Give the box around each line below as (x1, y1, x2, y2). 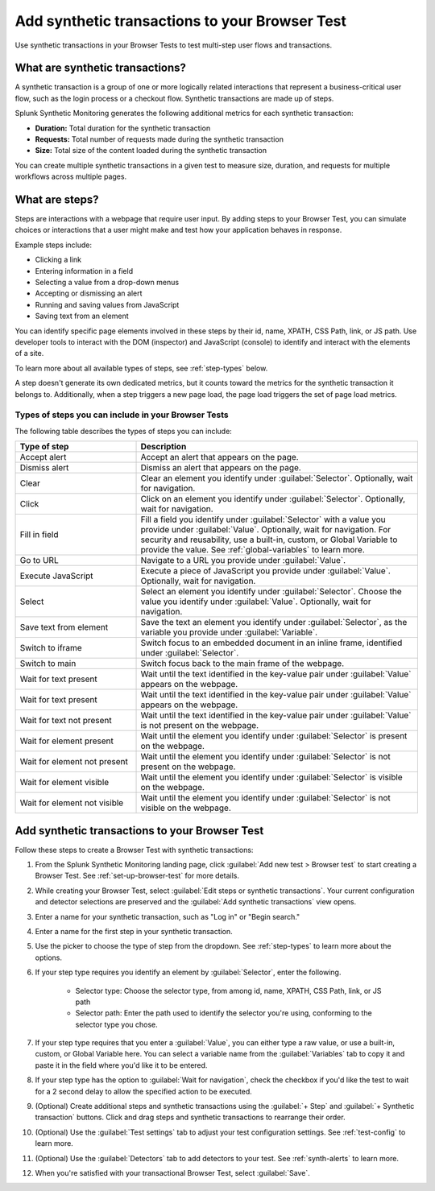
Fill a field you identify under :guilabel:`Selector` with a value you (140, 514, 386, 525)
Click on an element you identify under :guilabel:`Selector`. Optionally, (140, 494, 406, 505)
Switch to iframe (19, 643, 82, 654)
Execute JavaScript (19, 570, 93, 581)
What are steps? (14, 193, 99, 206)
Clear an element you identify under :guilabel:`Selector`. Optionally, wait (140, 473, 413, 484)
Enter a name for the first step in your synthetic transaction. (35, 926, 233, 936)
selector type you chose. (75, 1019, 159, 1029)
